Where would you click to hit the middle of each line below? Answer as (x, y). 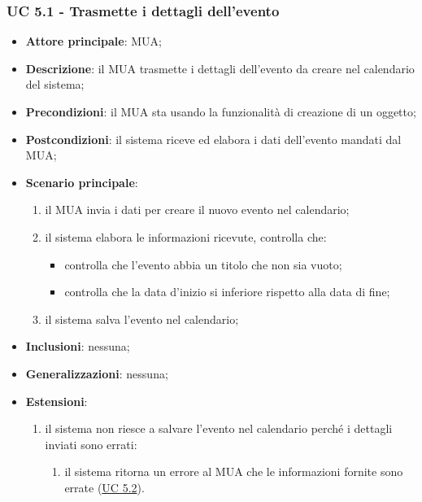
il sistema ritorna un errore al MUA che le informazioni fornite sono (234, 471)
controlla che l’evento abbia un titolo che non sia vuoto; (203, 264)
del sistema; (55, 84)
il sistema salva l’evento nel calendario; (142, 319)
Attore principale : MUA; (94, 41)
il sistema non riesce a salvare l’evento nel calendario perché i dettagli (219, 428)
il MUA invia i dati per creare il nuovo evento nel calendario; (197, 210)
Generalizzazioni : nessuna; (97, 373)
